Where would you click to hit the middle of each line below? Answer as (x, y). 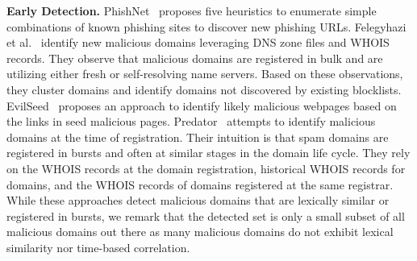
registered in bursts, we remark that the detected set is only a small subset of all (206, 215)
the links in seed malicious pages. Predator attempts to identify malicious (191, 121)
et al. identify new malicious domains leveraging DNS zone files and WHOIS (198, 42)
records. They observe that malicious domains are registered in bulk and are (195, 58)
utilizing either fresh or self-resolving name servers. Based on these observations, (205, 74)
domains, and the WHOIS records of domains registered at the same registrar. (200, 184)
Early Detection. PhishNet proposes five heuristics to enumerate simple (192, 10)
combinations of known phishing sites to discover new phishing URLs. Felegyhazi (206, 26)
